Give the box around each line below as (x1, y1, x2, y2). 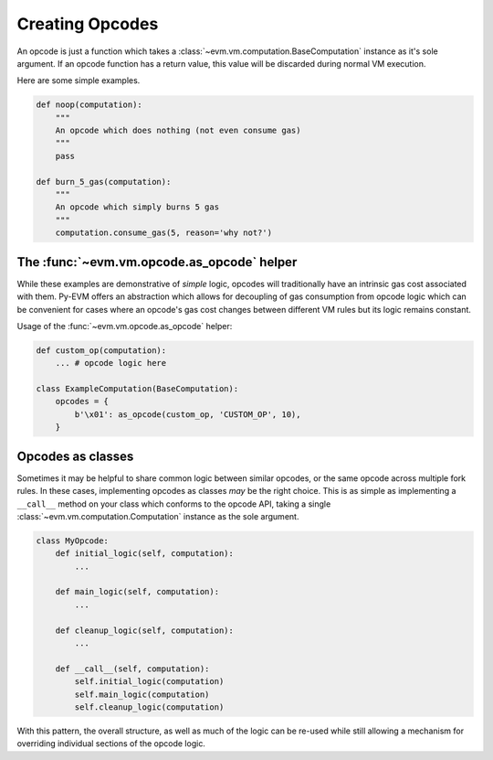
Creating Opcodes (16, 14, 159, 34)
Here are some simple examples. (16, 75, 141, 86)
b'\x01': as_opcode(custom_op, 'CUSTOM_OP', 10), (74, 409, 301, 420)
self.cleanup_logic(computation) (74, 701, 225, 712)
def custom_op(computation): (36, 345, 167, 356)
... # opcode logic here (55, 358, 167, 369)
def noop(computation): (36, 100, 143, 110)
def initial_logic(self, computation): (55, 549, 235, 559)
